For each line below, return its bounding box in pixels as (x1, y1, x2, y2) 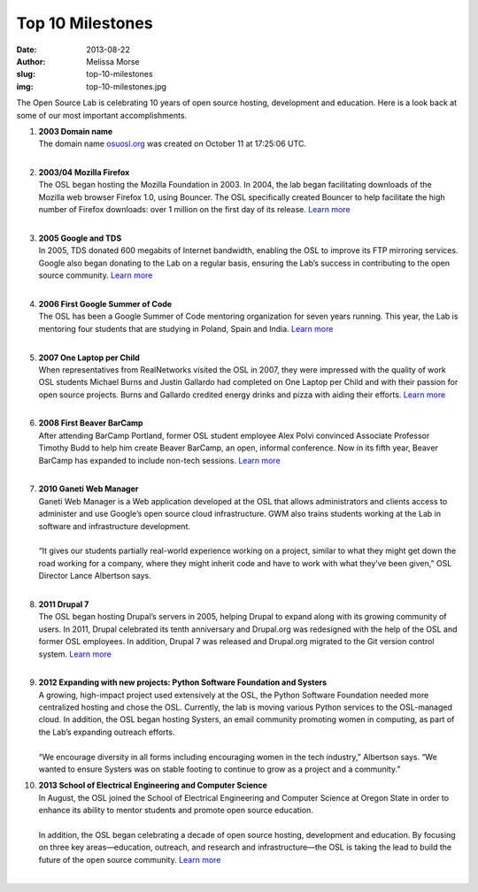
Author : (16, 56, 46, 66)
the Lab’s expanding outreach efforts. (38, 727, 175, 737)
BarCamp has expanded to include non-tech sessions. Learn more (38, 455, 281, 465)
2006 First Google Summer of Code (38, 298, 173, 309)
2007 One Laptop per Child (38, 352, 141, 363)
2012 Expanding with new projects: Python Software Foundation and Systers (38, 677, 328, 688)
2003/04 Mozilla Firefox (38, 167, 130, 178)
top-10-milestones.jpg (86, 81, 167, 92)
